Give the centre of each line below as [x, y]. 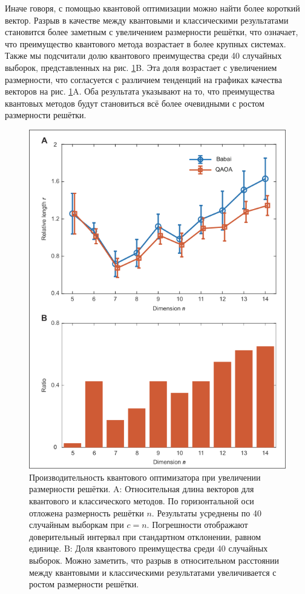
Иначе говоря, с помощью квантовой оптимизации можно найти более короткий [152, 8]
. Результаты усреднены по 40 [206, 512]
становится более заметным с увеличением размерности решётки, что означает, [152, 32]
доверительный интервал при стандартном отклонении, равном [145, 536]
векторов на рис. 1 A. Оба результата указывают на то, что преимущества [140, 91]
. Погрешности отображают [197, 525]
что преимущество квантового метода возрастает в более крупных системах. [146, 43]
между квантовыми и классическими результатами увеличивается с [153, 572]
